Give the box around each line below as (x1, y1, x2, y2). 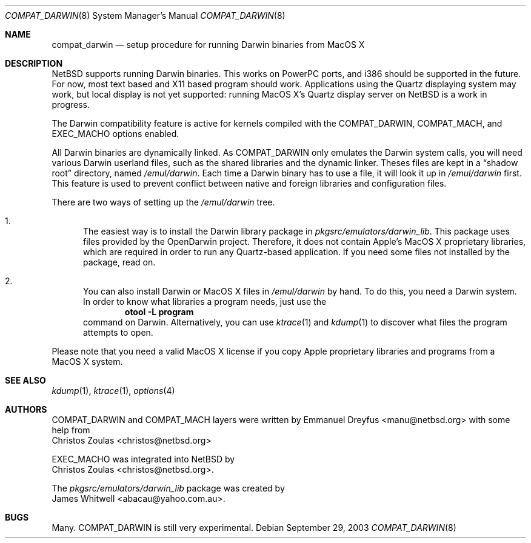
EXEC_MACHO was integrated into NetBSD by (52, 454, 235, 464)
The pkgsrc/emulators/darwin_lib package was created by (52, 483, 285, 493)
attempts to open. (83, 327, 153, 338)
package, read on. (83, 257, 156, 267)
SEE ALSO (5, 375, 46, 385)
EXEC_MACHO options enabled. (52, 128, 179, 139)
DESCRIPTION (5, 58, 63, 68)
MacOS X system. (52, 356, 123, 367)
